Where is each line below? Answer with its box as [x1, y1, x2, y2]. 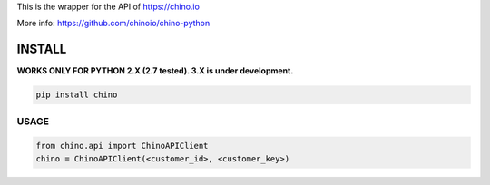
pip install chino [35, 90, 118, 100]
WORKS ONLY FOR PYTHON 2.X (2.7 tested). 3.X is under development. [16, 65, 294, 76]
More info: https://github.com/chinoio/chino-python [16, 18, 211, 29]
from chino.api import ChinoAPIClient [35, 141, 209, 151]
